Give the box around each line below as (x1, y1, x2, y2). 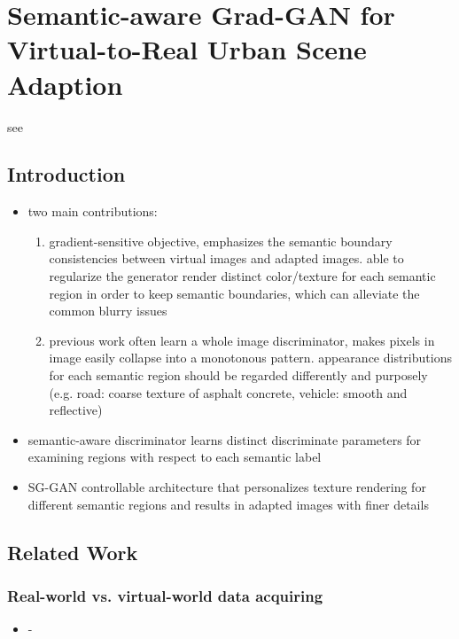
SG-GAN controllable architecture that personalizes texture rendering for (27, 478, 426, 496)
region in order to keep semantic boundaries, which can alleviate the (49, 284, 420, 302)
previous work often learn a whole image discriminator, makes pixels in (49, 331, 435, 349)
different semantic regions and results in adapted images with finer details (27, 495, 429, 513)
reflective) (49, 401, 103, 419)
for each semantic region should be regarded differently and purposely (49, 366, 428, 385)
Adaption (7, 66, 123, 102)
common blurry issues (49, 301, 167, 320)
